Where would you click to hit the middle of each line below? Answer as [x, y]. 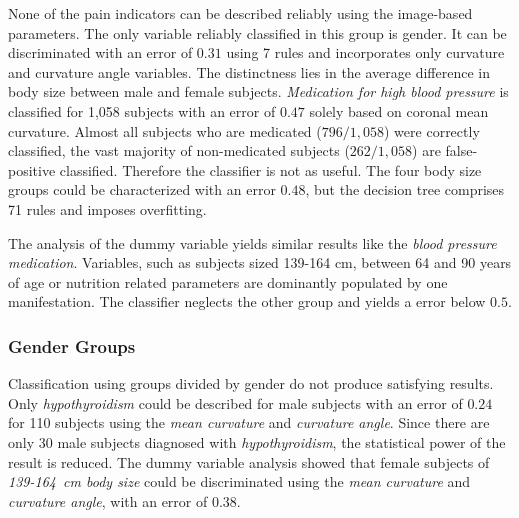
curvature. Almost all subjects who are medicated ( [165, 130]
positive [32, 169]
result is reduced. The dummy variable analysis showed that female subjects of [249, 461]
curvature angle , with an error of [108, 500]
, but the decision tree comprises [405, 189]
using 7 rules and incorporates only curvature [365, 52]
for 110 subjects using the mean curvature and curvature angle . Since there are [249, 422]
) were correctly [432, 130]
